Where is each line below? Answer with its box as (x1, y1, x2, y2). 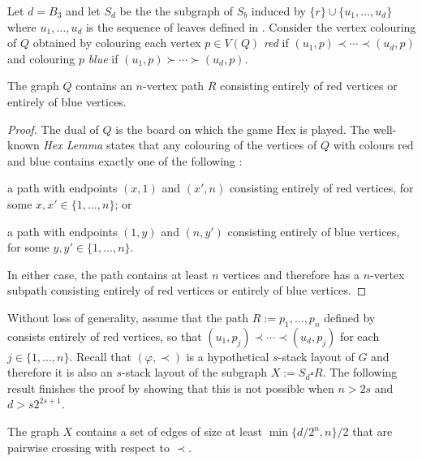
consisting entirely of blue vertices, (227, 222, 400, 239)
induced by (251, 2, 306, 19)
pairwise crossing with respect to (7, 438, 170, 455)
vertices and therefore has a (222, 265, 360, 282)
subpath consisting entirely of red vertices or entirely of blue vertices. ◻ (7, 282, 367, 299)
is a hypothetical (186, 347, 269, 364)
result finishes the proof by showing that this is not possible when (7, 379, 334, 396)
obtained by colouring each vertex (32, 34, 201, 51)
